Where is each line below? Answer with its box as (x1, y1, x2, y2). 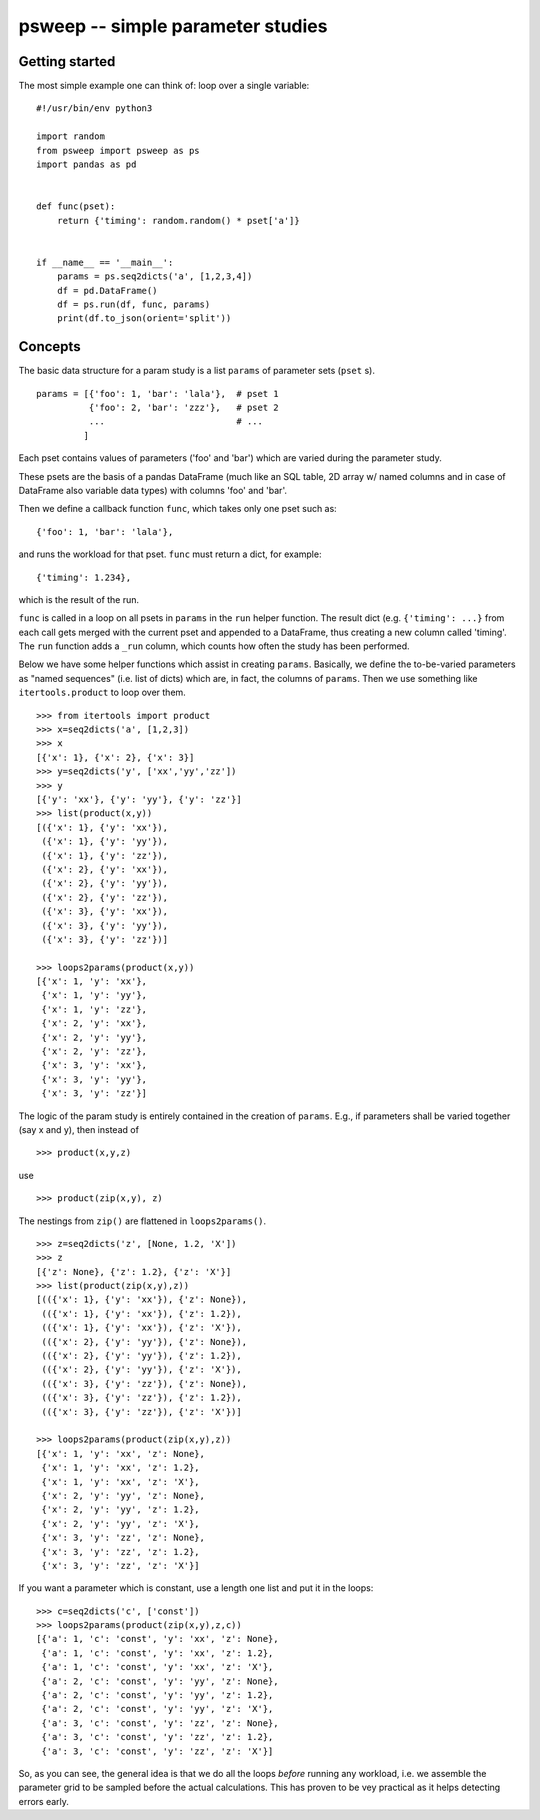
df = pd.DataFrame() (56, 285, 158, 296)
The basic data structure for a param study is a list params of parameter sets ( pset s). (18, 365, 375, 377)
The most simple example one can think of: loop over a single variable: (18, 80, 310, 92)
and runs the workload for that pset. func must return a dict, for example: (18, 548, 322, 560)
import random (36, 131, 105, 142)
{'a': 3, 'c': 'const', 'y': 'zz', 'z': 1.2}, (41, 1731, 274, 1743)
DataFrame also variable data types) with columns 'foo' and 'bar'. (18, 484, 287, 496)
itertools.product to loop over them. (18, 686, 187, 699)
